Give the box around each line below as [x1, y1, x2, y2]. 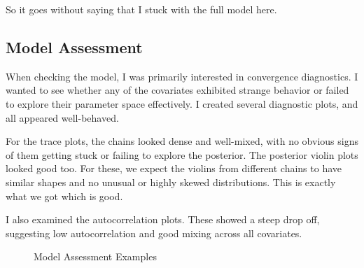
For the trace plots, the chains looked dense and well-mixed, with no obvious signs [6, 134, 358, 148]
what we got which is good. [6, 188, 123, 203]
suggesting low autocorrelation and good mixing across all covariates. [6, 225, 302, 240]
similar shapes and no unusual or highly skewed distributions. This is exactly [6, 174, 336, 189]
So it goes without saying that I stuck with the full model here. [6, 2, 277, 16]
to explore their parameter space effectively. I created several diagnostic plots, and [6, 96, 358, 111]
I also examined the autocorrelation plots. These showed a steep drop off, [6, 212, 320, 227]
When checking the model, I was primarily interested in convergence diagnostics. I [6, 69, 358, 83]
